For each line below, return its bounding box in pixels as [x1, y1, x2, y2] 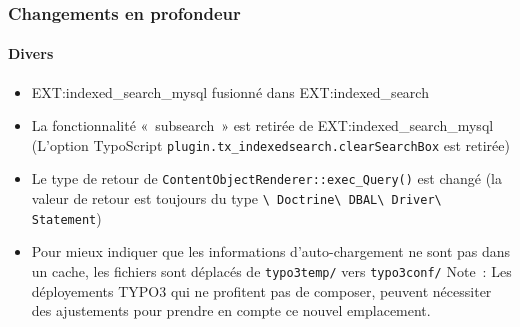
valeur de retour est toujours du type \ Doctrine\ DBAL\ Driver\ [31, 188, 442, 209]
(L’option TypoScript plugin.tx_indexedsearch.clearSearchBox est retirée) [31, 134, 510, 155]
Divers [8, 43, 54, 64]
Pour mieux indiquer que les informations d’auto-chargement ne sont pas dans [31, 241, 511, 262]
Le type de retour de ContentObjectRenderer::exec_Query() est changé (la [31, 168, 503, 189]
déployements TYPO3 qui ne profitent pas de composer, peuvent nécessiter [31, 280, 492, 301]
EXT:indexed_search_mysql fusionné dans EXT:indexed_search [31, 81, 429, 102]
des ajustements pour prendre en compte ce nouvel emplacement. [31, 300, 431, 321]
